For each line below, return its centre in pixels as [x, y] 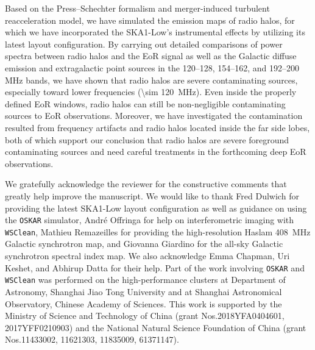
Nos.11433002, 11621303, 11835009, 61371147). [92, 339]
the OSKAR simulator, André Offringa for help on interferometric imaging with [150, 220]
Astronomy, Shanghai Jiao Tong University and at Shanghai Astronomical [143, 291]
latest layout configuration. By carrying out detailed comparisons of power [144, 44]
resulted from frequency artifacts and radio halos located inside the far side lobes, [157, 127]
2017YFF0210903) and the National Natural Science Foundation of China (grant [156, 327]
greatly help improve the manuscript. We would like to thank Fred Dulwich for [152, 195]
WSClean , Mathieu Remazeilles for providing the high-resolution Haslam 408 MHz [158, 231]
